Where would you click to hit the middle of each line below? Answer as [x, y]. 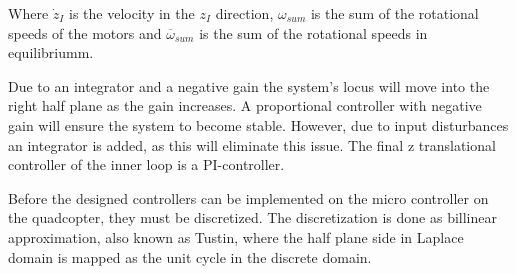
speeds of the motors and [85, 32]
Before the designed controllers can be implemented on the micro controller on [248, 197]
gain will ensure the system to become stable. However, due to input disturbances [258, 124]
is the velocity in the [132, 13]
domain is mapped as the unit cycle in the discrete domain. [190, 256]
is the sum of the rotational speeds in [313, 32]
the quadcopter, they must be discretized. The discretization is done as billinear [252, 217]
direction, [244, 13]
